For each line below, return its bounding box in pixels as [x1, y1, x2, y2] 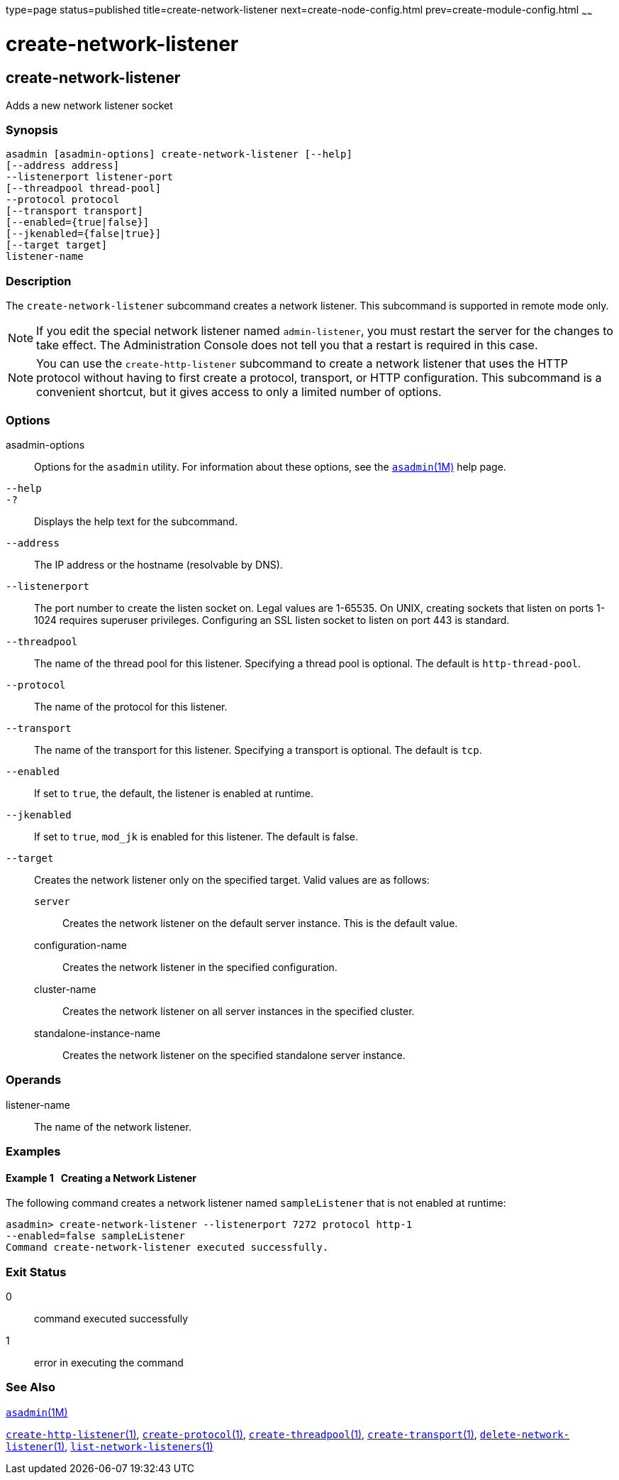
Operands [6, 1073, 62, 1087]
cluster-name [34, 982, 96, 995]
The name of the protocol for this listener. [34, 700, 228, 713]
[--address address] [6, 160, 120, 172]
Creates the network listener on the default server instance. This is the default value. [62, 916, 458, 929]
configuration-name [34, 938, 127, 951]
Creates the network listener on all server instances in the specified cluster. [62, 1004, 415, 1017]
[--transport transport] [6, 205, 143, 217]
